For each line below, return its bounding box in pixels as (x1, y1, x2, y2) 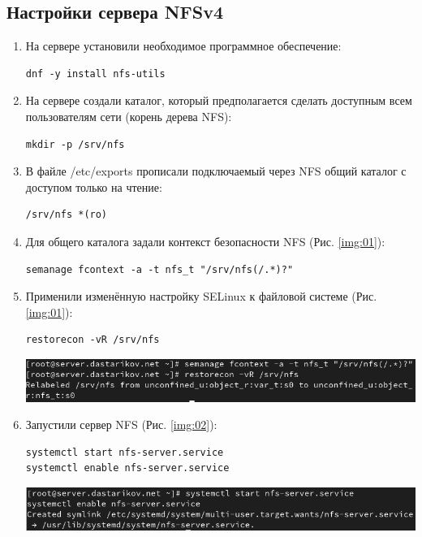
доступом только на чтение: (25, 178, 162, 195)
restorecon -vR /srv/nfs (25, 334, 160, 346)
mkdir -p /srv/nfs (25, 138, 125, 150)
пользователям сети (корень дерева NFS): (25, 107, 232, 124)
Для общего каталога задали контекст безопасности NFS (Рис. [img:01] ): (25, 232, 385, 249)
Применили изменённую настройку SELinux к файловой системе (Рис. (25, 288, 377, 305)
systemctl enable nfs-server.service (25, 462, 230, 474)
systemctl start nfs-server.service (25, 446, 224, 458)
